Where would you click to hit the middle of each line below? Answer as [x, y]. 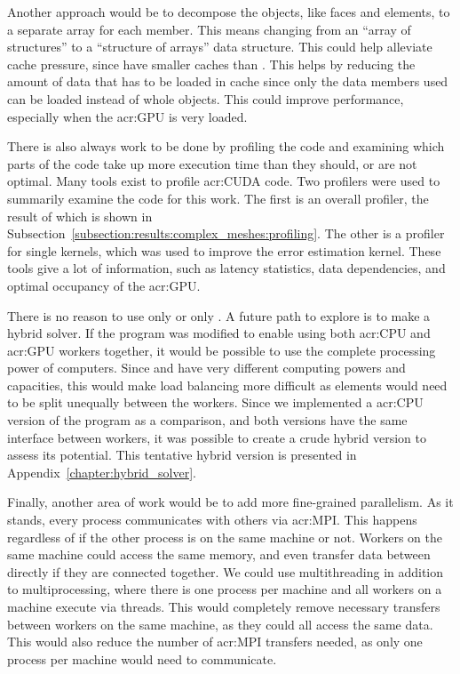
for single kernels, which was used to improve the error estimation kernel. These [224, 250]
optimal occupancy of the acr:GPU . [104, 285]
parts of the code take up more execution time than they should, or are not [212, 163]
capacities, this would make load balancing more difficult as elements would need [227, 385]
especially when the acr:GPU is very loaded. [127, 116]
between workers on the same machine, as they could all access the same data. [220, 624]
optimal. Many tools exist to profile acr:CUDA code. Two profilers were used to [224, 181]
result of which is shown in [80, 216]
